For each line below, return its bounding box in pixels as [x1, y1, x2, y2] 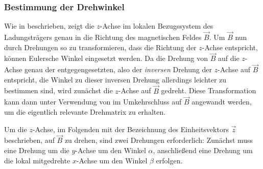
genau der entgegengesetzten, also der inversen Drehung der [25, 64, 212, 75]
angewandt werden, [192, 96, 252, 107]
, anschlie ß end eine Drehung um [153, 145, 253, 156]
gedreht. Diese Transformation [161, 85, 256, 96]
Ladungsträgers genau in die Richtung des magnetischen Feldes [4, 32, 202, 43]
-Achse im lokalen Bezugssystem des [100, 20, 213, 31]
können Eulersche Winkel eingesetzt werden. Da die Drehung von [4, 53, 208, 64]
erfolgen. [156, 155, 183, 165]
